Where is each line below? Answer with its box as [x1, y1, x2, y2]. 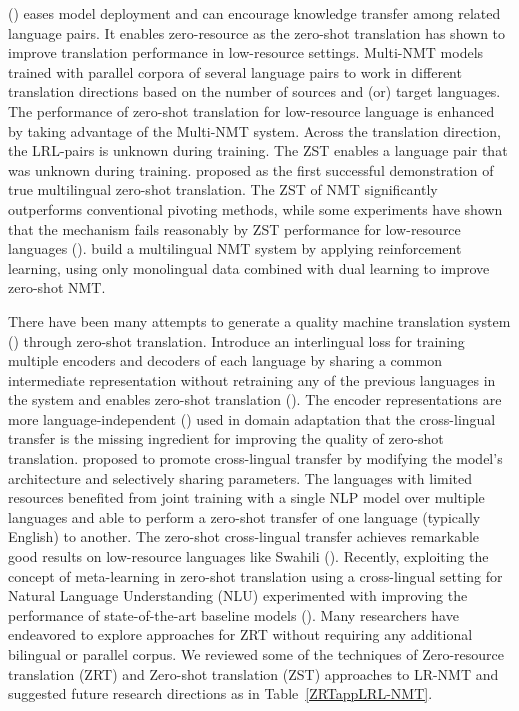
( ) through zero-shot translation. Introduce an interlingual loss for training [8, 330, 465, 351]
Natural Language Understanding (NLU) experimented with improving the [8, 585, 468, 606]
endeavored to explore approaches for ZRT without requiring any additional [8, 624, 473, 645]
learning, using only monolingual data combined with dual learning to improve [8, 257, 490, 278]
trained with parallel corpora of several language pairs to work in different [8, 61, 462, 82]
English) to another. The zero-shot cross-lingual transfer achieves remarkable [8, 526, 480, 547]
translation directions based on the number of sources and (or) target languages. [8, 81, 501, 102]
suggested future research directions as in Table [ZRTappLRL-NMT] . [8, 683, 433, 704]
